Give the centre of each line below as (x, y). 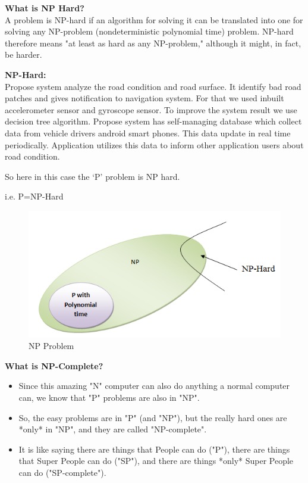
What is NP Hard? (45, 8)
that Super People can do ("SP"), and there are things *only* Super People (156, 461)
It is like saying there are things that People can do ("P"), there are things (154, 449)
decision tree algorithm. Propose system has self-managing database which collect (153, 121)
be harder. (23, 54)
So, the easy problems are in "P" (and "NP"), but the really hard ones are (153, 417)
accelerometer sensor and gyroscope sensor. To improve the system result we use (151, 109)
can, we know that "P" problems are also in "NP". (109, 398)
